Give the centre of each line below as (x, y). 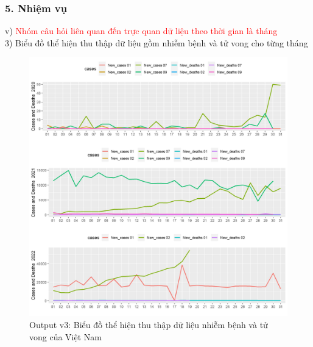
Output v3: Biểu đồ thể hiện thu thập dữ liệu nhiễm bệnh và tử (149, 324)
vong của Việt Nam (65, 336)
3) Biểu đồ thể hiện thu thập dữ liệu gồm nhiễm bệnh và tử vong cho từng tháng (156, 42)
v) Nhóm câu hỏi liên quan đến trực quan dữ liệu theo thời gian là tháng (141, 31)
